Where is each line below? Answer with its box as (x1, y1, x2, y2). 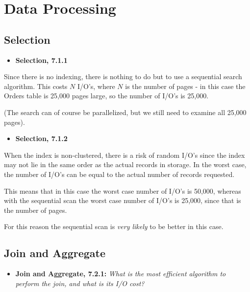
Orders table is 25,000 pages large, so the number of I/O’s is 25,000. (4, 90, 209, 101)
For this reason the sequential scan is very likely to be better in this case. (4, 221, 224, 232)
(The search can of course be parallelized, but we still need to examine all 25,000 (4, 107, 247, 117)
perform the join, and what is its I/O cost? (15, 278, 145, 288)
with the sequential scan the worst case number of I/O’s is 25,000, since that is (4, 195, 241, 205)
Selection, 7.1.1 (15, 55, 68, 65)
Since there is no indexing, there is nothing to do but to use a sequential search (4, 71, 242, 82)
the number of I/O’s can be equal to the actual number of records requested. (4, 169, 235, 179)
